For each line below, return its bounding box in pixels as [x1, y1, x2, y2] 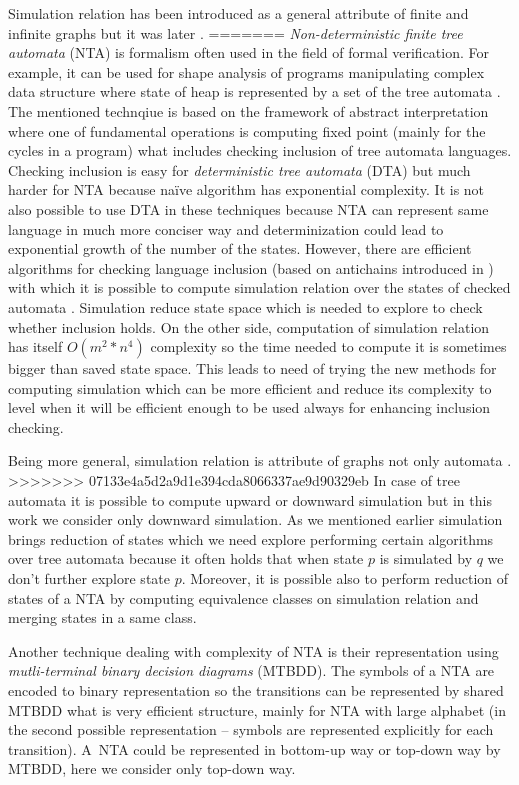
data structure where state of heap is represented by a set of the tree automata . [8, 81, 501, 102]
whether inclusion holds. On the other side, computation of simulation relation [8, 316, 490, 337]
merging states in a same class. [8, 607, 197, 628]
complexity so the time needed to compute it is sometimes [150, 336, 507, 357]
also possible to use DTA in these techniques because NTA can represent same [8, 198, 489, 219]
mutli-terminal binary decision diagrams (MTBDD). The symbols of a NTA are [8, 660, 495, 681]
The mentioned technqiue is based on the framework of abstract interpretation [8, 100, 489, 121]
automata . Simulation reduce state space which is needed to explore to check [8, 296, 483, 317]
